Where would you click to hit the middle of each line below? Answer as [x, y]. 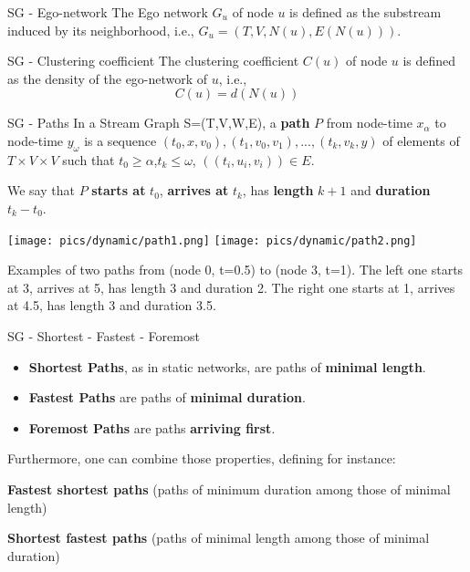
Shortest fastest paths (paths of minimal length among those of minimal [219, 538]
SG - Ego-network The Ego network [108, 12]
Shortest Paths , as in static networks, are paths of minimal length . [227, 366]
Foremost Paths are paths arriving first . [152, 427]
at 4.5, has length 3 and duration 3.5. [112, 305]
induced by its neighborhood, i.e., [101, 30]
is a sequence [120, 140]
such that [89, 159]
